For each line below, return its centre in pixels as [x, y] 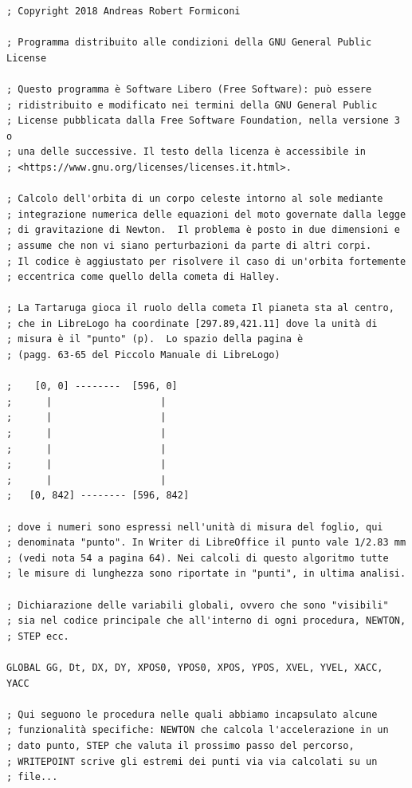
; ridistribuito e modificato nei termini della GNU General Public [192, 105]
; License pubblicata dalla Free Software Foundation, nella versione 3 [203, 121]
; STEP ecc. [38, 636]
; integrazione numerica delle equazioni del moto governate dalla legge [206, 214]
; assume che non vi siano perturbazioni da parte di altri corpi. [189, 245]
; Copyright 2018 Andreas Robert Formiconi [124, 11]
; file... [32, 777]
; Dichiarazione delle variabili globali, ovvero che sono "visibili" [198, 605]
